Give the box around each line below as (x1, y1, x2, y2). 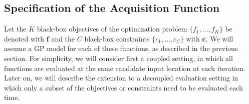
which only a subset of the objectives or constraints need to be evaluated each (4, 82, 243, 92)
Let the (4, 23, 27, 34)
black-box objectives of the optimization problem (37, 23, 187, 34)
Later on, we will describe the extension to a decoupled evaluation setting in (4, 72, 238, 83)
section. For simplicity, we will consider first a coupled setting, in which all (4, 52, 233, 63)
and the (51, 33, 75, 43)
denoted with (4, 33, 45, 43)
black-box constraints (84, 33, 150, 43)
